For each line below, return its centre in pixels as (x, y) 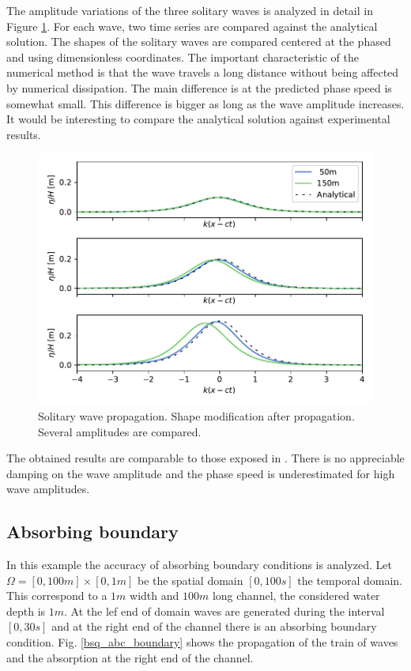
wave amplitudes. (48, 489)
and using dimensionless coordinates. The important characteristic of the (183, 57)
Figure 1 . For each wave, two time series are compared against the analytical (192, 26)
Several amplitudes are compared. (120, 431)
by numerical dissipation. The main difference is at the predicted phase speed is (199, 87)
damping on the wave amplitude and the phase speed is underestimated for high (201, 473)
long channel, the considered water (296, 596)
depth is (26, 611)
